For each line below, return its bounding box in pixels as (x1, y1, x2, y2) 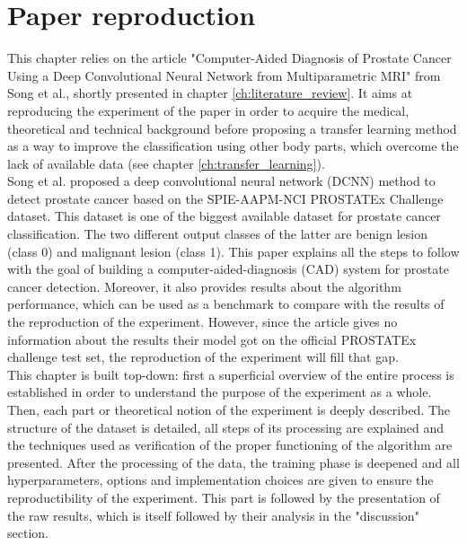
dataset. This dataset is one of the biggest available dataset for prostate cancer (7, 207, 441, 225)
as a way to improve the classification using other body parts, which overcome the (7, 136, 459, 155)
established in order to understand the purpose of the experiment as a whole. (7, 382, 432, 401)
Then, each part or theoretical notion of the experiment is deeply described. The (7, 400, 451, 418)
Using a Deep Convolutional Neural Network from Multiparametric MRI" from (7, 66, 441, 84)
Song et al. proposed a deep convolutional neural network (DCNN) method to (7, 171, 436, 190)
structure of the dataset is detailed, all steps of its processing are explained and (7, 418, 445, 436)
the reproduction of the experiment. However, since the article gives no (7, 312, 398, 331)
